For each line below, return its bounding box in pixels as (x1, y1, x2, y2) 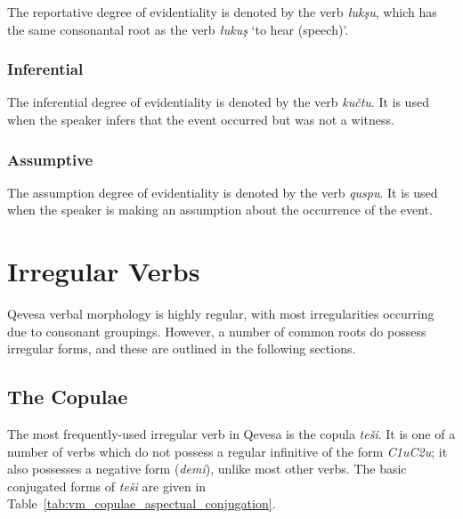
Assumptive (7, 148, 93, 170)
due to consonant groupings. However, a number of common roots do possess (7, 321, 426, 340)
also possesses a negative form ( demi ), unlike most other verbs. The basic (7, 459, 407, 478)
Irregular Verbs (7, 253, 200, 289)
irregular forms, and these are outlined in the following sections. (7, 339, 356, 358)
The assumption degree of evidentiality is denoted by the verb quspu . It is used (7, 182, 438, 201)
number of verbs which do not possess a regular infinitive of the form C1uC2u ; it (7, 442, 448, 460)
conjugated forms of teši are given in (7, 476, 207, 495)
